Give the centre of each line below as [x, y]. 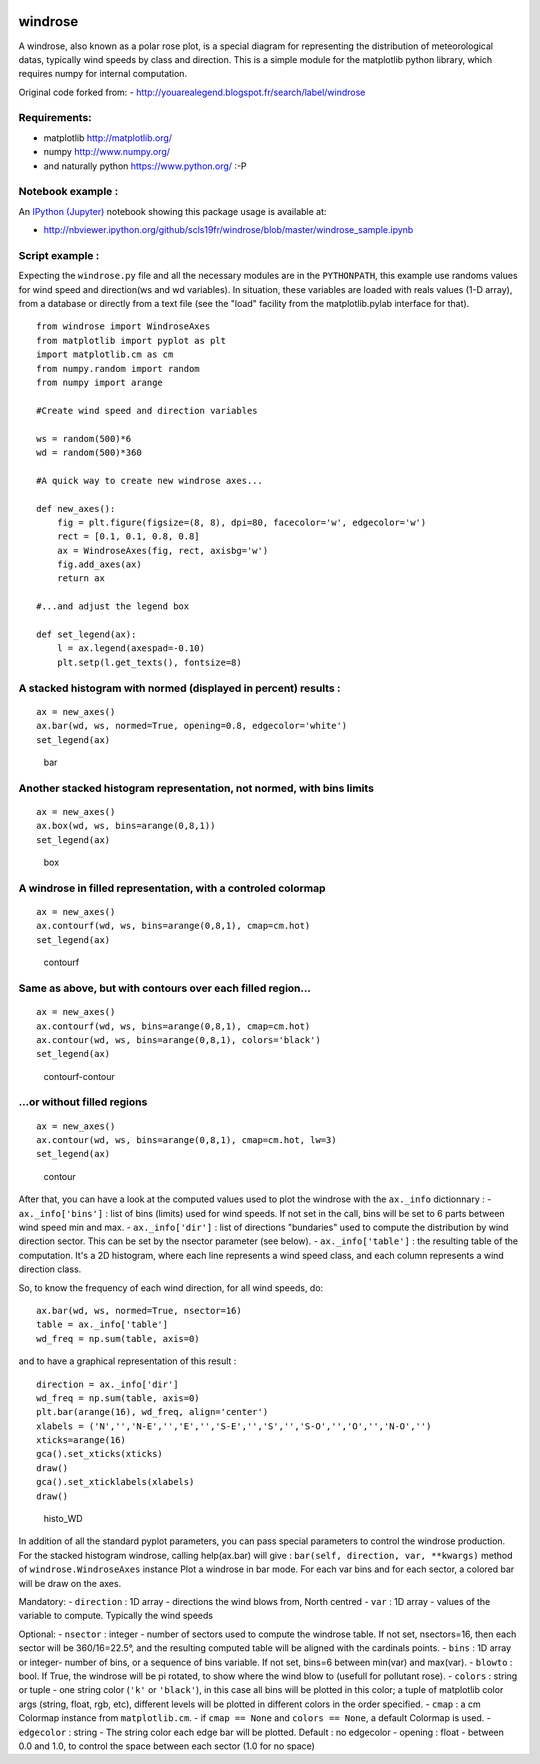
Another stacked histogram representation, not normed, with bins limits [196, 788]
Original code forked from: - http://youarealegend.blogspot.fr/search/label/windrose [192, 92]
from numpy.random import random [118, 368]
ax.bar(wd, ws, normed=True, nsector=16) [139, 1310]
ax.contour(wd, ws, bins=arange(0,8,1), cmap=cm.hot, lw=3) [186, 1140]
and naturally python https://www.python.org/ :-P [145, 166]
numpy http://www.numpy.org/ [106, 152]
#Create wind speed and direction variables [147, 410]
